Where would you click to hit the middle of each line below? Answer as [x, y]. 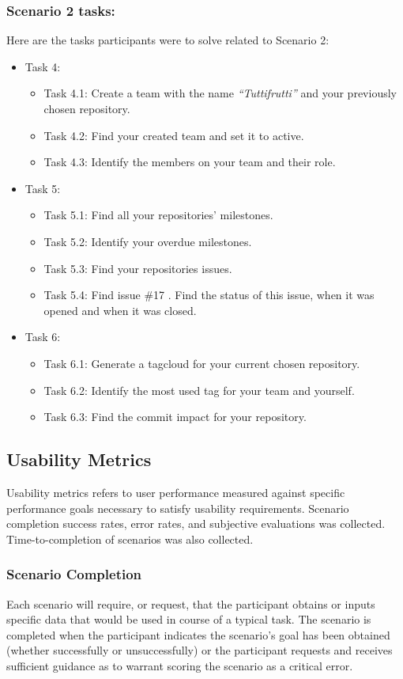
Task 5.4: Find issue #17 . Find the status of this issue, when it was [209, 295]
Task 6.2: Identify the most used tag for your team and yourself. [199, 390]
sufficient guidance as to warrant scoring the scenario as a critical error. [180, 665]
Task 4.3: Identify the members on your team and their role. [190, 162]
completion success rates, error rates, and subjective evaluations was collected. [196, 523]
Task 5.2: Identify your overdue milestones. [148, 241]
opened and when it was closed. [120, 310]
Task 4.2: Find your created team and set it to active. [174, 135]
